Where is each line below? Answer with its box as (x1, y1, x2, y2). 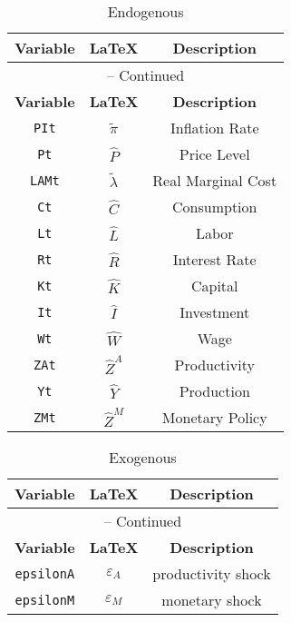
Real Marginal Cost (152, 170, 277, 191)
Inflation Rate (170, 117, 259, 138)
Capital (190, 275, 238, 296)
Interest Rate (172, 249, 257, 270)
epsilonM (15, 592, 75, 607)
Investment (179, 301, 250, 322)
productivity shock (152, 563, 271, 584)
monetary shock (161, 589, 262, 610)
